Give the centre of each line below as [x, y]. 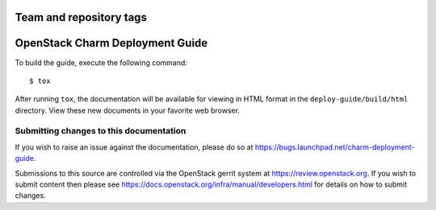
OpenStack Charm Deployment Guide [111, 43]
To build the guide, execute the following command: [101, 62]
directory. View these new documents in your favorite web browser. [127, 110]
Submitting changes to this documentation [101, 131]
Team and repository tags [81, 17]
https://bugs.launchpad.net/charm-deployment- [335, 147]
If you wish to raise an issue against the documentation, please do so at [134, 147]
